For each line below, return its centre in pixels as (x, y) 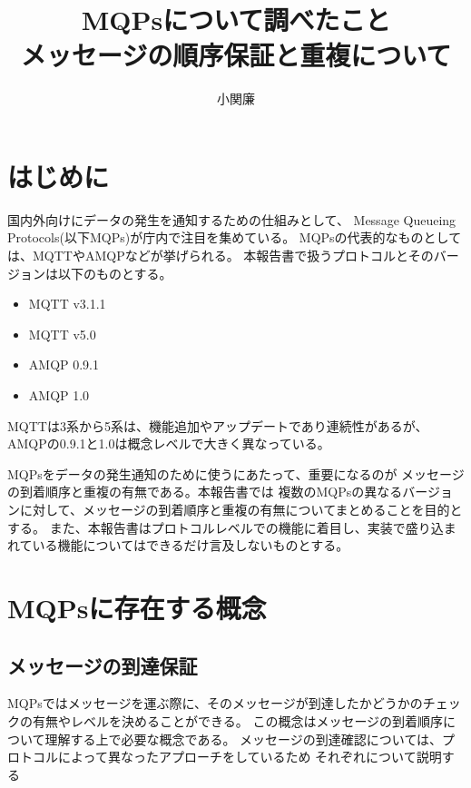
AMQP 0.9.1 (64, 364)
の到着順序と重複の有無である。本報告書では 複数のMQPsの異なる (205, 492)
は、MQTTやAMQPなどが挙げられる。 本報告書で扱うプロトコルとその (221, 256)
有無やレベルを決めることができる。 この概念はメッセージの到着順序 (238, 720)
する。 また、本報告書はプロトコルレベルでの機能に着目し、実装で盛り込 (226, 527)
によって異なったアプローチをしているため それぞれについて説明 (250, 757)
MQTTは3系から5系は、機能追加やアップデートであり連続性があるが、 (218, 425)
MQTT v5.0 (62, 334)
